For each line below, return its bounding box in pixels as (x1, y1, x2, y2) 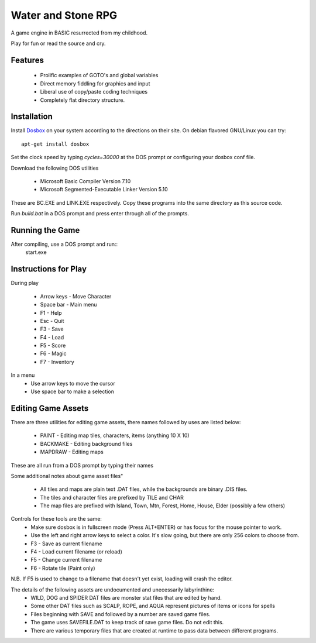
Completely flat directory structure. (40, 97, 125, 104)
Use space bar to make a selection (30, 388, 114, 395)
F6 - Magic (40, 350, 67, 357)
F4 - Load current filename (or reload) (30, 548, 123, 555)
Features (11, 55, 44, 65)
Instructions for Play (11, 264, 87, 274)
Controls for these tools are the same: (11, 515, 102, 522)
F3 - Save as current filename (30, 540, 102, 547)
